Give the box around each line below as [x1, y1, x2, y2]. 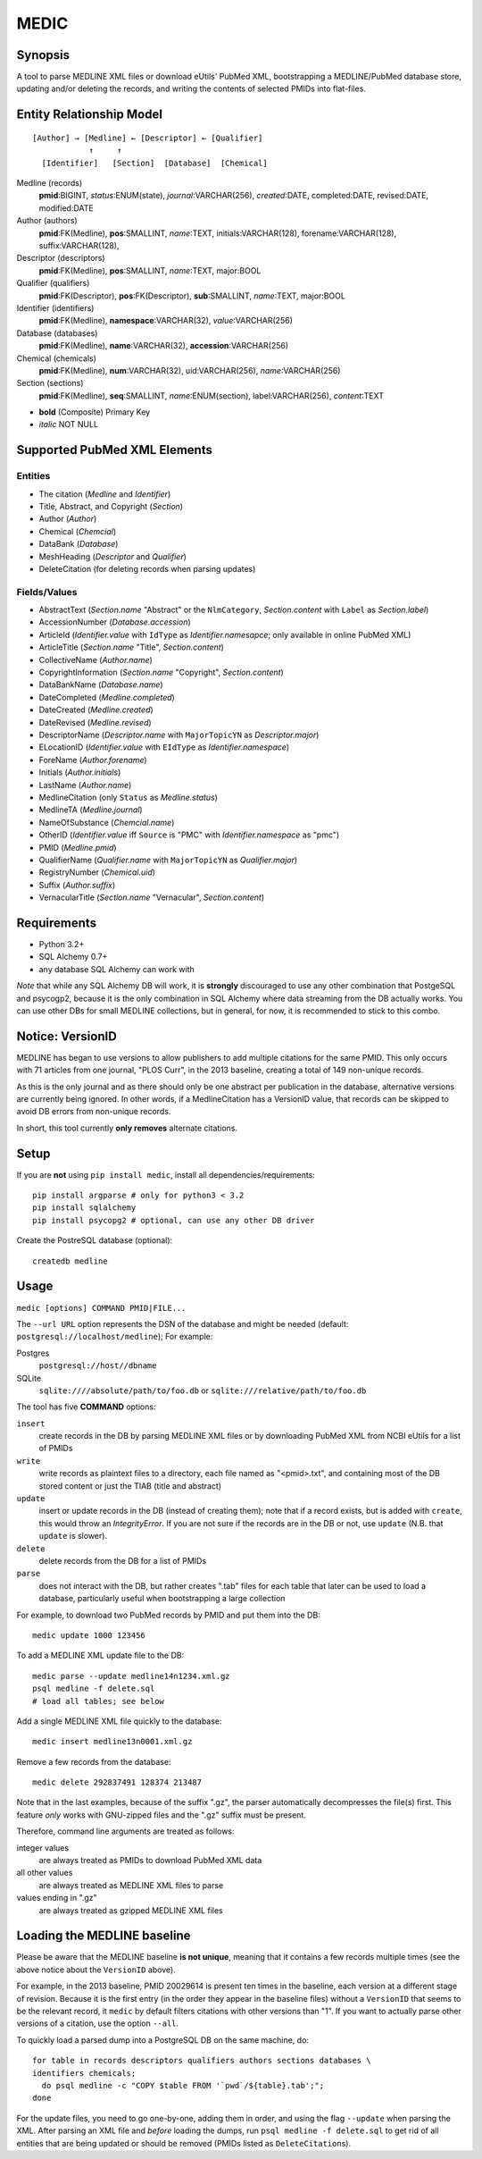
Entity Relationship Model [16, 107, 162, 122]
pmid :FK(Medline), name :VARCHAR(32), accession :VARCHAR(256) [38, 340, 289, 351]
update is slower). [38, 1531, 107, 1542]
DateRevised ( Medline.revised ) [38, 717, 152, 727]
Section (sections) [16, 378, 84, 389]
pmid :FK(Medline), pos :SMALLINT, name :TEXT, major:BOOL [38, 265, 262, 276]
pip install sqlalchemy [32, 1203, 137, 1213]
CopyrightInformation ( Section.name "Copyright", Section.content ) [38, 667, 285, 678]
